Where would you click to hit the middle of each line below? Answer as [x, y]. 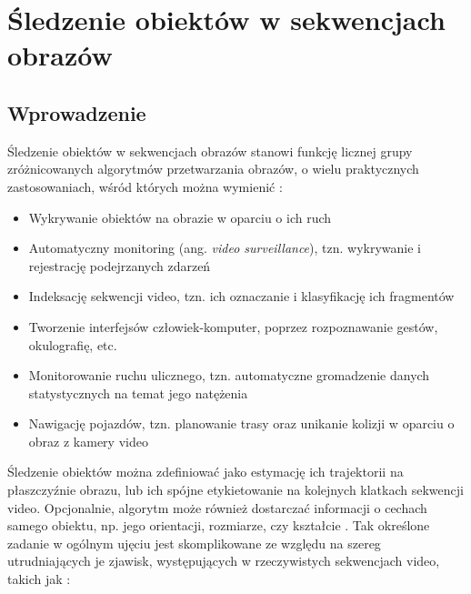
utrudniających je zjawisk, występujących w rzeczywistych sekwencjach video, [224, 561]
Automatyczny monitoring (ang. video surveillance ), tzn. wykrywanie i [225, 248]
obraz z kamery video [88, 441]
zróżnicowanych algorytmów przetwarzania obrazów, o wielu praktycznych [213, 169]
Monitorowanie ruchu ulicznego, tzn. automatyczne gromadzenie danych [229, 375]
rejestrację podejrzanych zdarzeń [120, 265]
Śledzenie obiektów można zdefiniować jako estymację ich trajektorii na [205, 472]
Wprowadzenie [77, 112]
